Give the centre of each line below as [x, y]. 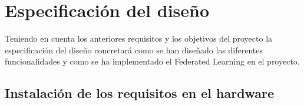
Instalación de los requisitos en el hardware [140, 93]
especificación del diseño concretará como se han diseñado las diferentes [134, 50]
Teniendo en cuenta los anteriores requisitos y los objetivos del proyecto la [139, 38]
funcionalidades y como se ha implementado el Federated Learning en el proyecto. [152, 61]
